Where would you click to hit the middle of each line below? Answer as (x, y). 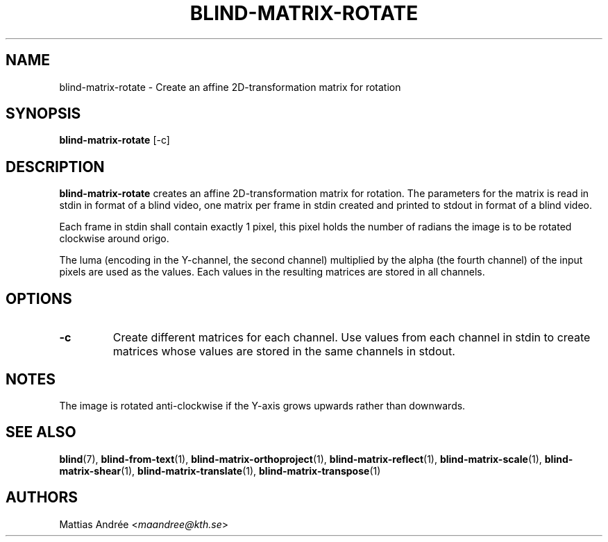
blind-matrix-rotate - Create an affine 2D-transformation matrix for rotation (230, 87)
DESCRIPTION (55, 167)
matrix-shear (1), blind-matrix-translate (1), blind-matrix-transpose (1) (220, 471)
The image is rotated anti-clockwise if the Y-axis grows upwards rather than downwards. (262, 405)
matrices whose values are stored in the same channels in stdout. (284, 352)
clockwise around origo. (114, 239)
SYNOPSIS (43, 114)
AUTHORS (42, 498)
